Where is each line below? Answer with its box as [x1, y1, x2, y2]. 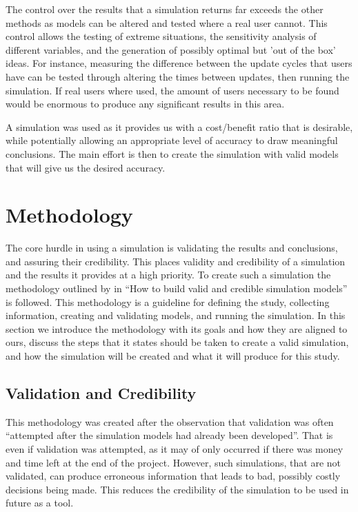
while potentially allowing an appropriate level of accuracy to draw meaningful [6, 133, 338, 147]
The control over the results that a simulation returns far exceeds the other [6, 2, 324, 16]
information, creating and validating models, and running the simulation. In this [6, 308, 346, 322]
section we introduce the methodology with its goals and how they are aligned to [6, 321, 348, 336]
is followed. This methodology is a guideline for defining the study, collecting [6, 294, 330, 309]
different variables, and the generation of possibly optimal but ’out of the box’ [6, 42, 336, 57]
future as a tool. [6, 495, 74, 510]
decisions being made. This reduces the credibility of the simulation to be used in [6, 482, 349, 496]
